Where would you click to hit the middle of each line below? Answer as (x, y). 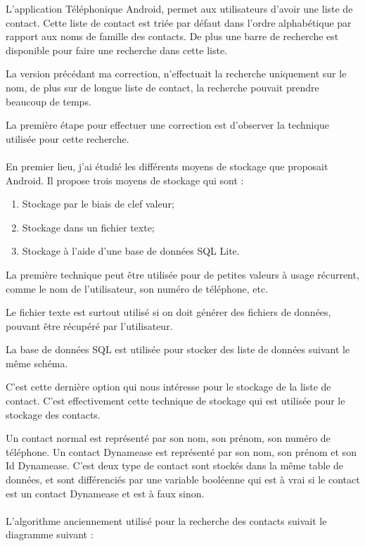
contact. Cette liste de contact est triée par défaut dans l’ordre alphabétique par (179, 22)
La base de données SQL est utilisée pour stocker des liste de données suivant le (178, 349)
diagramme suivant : (50, 534)
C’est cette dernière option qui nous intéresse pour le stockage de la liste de (168, 387)
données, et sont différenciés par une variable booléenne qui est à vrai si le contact (183, 480)
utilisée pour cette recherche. (68, 138)
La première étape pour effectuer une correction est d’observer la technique (167, 125)
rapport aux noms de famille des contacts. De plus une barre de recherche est (172, 36)
